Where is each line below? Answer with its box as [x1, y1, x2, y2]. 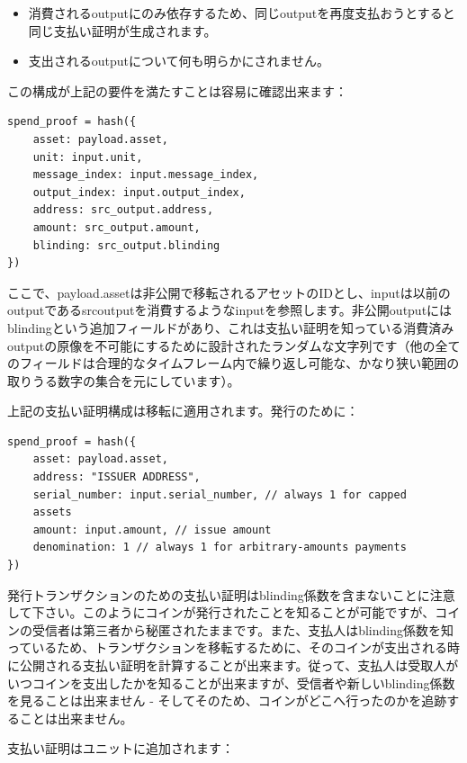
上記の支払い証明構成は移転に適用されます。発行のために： [7, 401, 359, 420]
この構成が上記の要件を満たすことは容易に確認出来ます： [7, 81, 347, 100]
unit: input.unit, [32, 150, 143, 164]
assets [32, 506, 72, 519]
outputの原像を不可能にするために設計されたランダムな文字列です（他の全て [7, 336, 461, 355]
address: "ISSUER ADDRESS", [32, 471, 201, 484]
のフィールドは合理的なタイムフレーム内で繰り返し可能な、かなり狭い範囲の [7, 354, 460, 373]
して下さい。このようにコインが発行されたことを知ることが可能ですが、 [7, 603, 436, 622]
